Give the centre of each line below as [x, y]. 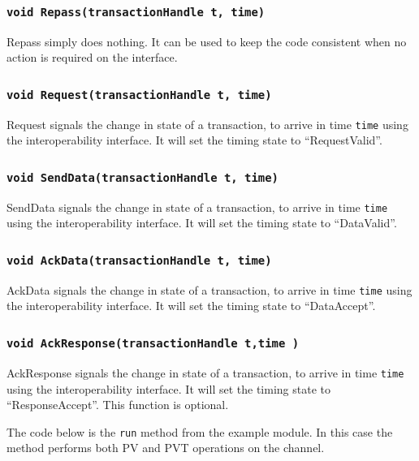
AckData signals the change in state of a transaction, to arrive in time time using [209, 289]
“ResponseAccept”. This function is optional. [118, 405]
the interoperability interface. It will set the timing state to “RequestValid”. [194, 140]
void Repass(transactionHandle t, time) [136, 12]
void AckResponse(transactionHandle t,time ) [153, 343]
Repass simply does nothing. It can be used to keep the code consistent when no [207, 41]
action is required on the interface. [92, 57]
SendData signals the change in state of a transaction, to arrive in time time [197, 207]
